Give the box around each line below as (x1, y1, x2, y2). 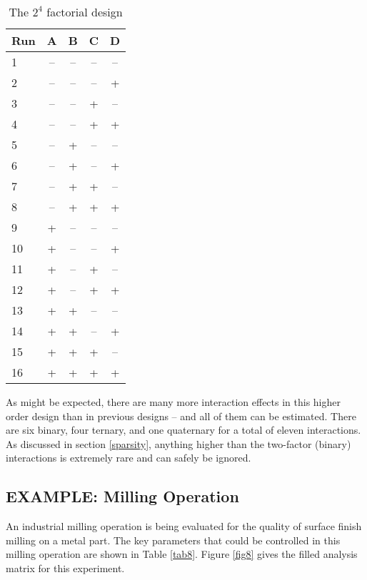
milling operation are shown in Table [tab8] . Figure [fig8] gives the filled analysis (6, 546, 358, 561)
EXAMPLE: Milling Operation (6, 485, 239, 507)
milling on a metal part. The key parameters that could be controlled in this (6, 532, 341, 547)
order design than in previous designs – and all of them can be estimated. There (6, 408, 356, 423)
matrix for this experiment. (6, 560, 125, 575)
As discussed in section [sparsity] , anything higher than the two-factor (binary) (6, 436, 351, 451)
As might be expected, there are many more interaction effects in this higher (6, 395, 341, 409)
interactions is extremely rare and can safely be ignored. (6, 450, 251, 465)
